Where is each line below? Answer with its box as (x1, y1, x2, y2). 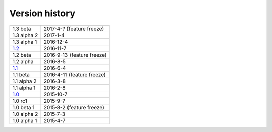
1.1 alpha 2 (12, 78, 37, 85)
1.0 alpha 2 (12, 110, 38, 117)
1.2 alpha (12, 58, 34, 65)
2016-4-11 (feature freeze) (43, 71, 106, 78)
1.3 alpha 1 (12, 38, 37, 45)
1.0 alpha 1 (12, 117, 37, 124)
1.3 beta (12, 25, 31, 32)
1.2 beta (12, 51, 31, 58)
